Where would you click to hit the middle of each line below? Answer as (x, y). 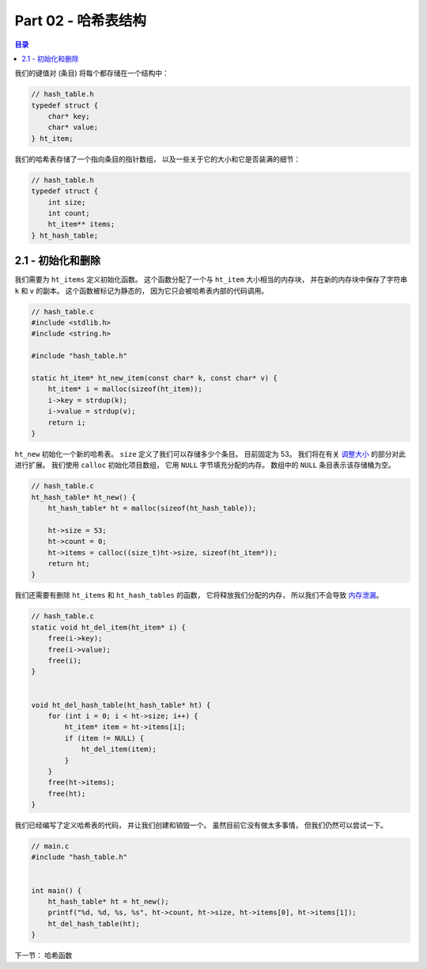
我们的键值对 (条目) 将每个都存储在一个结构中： (92, 73)
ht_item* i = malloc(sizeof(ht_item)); (125, 389)
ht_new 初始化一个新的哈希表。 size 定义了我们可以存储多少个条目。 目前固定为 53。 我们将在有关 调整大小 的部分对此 (210, 454)
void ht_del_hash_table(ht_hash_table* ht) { (121, 705)
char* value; (73, 127)
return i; (67, 422)
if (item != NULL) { (104, 738)
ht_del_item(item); (119, 749)
